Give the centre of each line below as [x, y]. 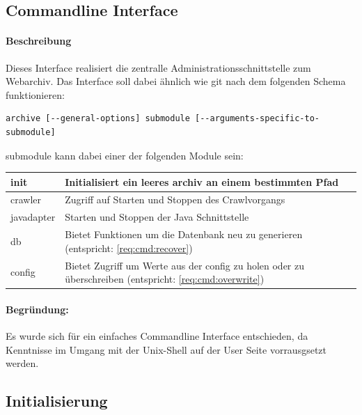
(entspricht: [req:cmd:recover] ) [129, 248]
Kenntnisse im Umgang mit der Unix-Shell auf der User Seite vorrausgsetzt [166, 349]
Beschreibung [39, 41]
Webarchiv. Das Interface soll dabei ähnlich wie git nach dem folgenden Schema [176, 81]
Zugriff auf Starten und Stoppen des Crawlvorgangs [175, 199]
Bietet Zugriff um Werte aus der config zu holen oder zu [185, 265]
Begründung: [37, 309]
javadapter [33, 217]
